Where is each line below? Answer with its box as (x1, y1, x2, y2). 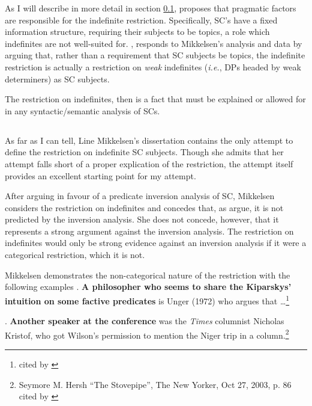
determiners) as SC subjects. (5, 72, 110, 85)
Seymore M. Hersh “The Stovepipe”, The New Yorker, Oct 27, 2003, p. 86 (19, 378, 292, 390)
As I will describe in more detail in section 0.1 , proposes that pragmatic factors (5, 2, 296, 14)
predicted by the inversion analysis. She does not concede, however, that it (5, 213, 279, 226)
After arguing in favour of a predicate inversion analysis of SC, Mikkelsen (5, 189, 275, 202)
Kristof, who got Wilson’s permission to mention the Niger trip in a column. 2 (5, 327, 289, 341)
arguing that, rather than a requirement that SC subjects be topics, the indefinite (5, 49, 305, 61)
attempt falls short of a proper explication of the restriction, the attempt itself (5, 157, 293, 170)
